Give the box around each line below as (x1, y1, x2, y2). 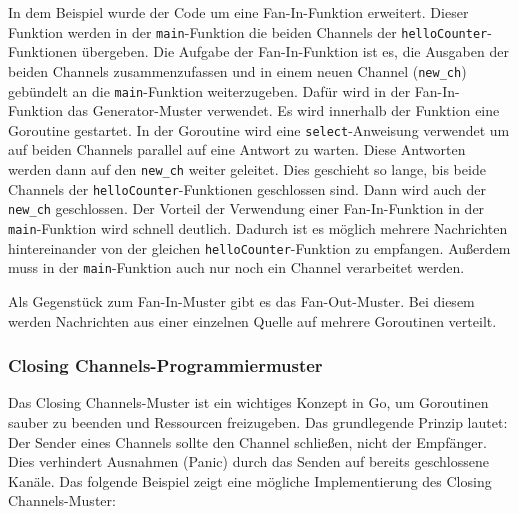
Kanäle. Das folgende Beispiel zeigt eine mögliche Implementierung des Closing (8, 470, 492, 491)
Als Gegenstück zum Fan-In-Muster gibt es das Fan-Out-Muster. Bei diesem (8, 290, 475, 311)
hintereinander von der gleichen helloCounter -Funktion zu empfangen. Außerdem (8, 237, 511, 258)
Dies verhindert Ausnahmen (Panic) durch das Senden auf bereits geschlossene (8, 451, 489, 472)
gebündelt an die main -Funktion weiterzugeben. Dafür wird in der (8, 80, 411, 101)
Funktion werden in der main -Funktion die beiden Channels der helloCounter (8, 21, 488, 42)
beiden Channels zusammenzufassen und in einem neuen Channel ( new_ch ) (8, 60, 467, 81)
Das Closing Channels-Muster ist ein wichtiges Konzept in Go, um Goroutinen (8, 392, 489, 413)
